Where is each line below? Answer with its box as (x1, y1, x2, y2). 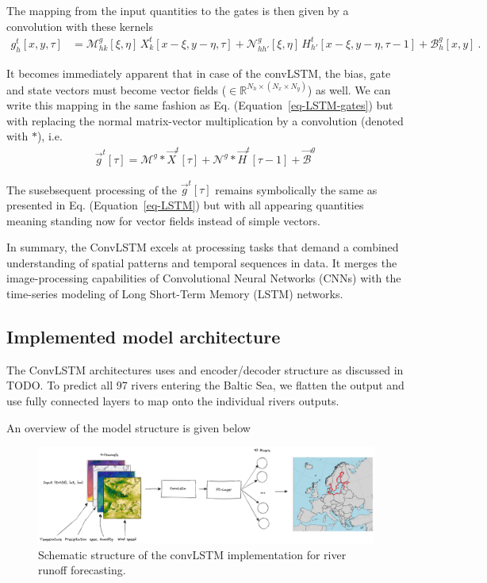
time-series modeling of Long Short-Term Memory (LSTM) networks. (6, 286, 343, 302)
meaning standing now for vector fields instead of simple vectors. (6, 212, 320, 228)
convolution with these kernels (6, 17, 153, 34)
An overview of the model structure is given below (6, 419, 251, 435)
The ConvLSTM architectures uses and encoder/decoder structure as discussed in (6, 361, 404, 378)
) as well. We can (307, 81, 391, 98)
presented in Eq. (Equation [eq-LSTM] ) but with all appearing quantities (6, 197, 364, 213)
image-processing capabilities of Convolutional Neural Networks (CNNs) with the (6, 270, 401, 286)
